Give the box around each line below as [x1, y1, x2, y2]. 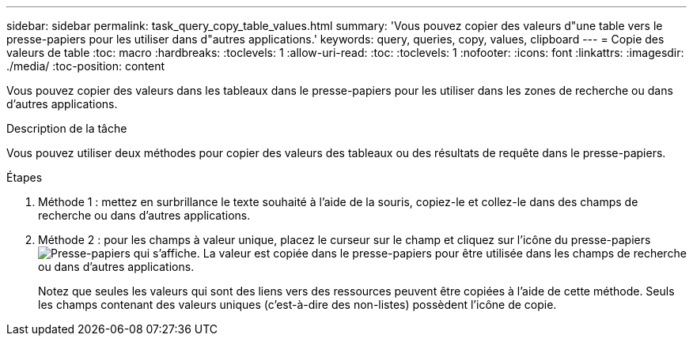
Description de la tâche [6, 122, 127, 135]
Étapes [6, 171, 43, 184]
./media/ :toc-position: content [6, 59, 165, 73]
